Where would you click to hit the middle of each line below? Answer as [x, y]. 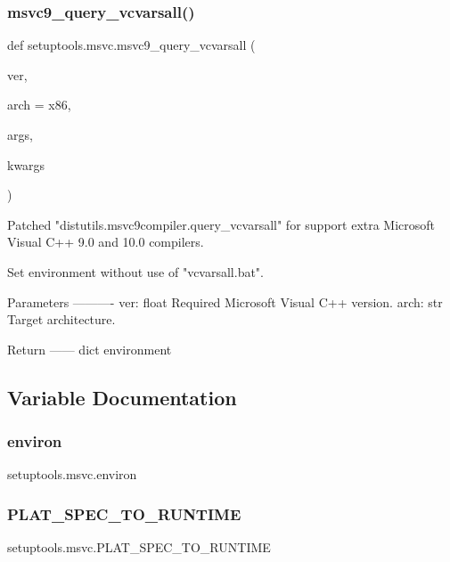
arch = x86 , [39, 105]
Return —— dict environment [90, 349]
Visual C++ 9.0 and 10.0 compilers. [106, 242]
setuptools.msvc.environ [72, 474]
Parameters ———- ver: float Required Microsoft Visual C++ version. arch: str [225, 301]
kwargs [26, 164]
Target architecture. [61, 319]
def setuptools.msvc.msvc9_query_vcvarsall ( [131, 45]
